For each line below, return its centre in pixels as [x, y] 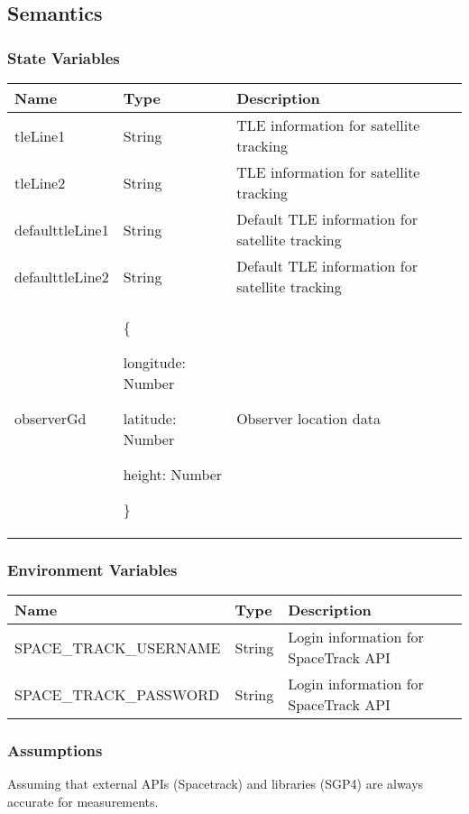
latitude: [150, 418]
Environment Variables [92, 569]
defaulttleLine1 [62, 229]
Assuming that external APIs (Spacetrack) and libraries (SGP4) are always [216, 784]
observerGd [51, 418]
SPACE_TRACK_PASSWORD [117, 694]
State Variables [64, 57]
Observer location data [308, 418]
